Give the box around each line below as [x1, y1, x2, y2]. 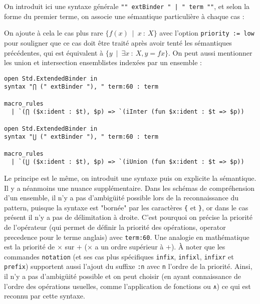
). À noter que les [171, 241, 225, 252]
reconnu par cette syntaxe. [4, 290, 85, 301]
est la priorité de [4, 241, 55, 252]
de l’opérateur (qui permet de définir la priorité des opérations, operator [4, 221, 226, 232]
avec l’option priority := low [159, 28, 254, 38]
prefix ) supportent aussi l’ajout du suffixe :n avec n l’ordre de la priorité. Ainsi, [4, 261, 252, 271]
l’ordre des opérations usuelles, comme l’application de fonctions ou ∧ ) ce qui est [4, 280, 251, 291]
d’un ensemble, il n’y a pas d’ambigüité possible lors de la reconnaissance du [4, 192, 239, 203]
